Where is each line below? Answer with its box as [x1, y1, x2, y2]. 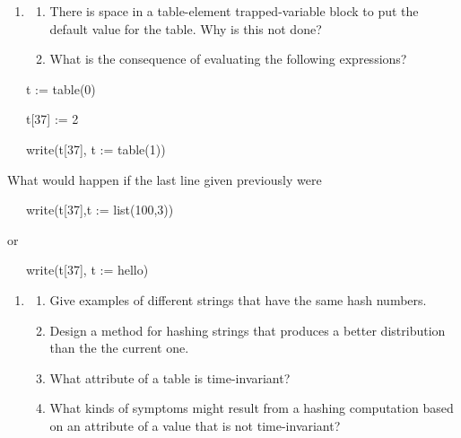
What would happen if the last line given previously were [7, 170, 322, 188]
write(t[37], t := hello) [25, 260, 149, 279]
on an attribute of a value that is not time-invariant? [49, 416, 341, 434]
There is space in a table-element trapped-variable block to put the [49, 2, 419, 20]
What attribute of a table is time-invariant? [49, 368, 291, 387]
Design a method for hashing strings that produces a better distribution [49, 320, 446, 339]
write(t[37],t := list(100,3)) [25, 200, 174, 219]
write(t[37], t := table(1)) [25, 139, 166, 158]
